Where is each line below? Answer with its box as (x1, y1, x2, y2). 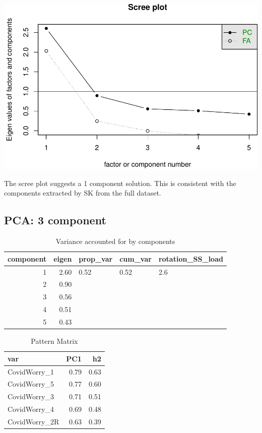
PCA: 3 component (4, 212, 106, 228)
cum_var (119, 253, 152, 264)
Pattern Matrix (31, 336, 78, 346)
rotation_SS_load (158, 253, 223, 264)
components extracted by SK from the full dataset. (4, 188, 161, 198)
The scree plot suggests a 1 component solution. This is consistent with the (4, 177, 236, 188)
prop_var (79, 253, 113, 264)
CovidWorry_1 (8, 366, 54, 377)
